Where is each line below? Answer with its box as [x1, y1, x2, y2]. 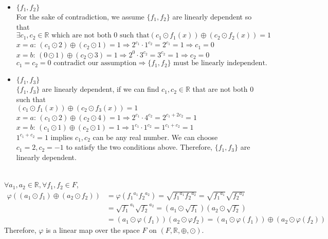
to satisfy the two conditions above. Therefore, [66, 142, 212, 152]
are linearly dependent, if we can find [42, 84, 159, 94]
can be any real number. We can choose [93, 131, 218, 142]
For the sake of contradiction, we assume [16, 11, 144, 22]
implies [50, 131, 73, 142]
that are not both [192, 84, 248, 94]
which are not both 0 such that [51, 32, 150, 39]
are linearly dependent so [172, 11, 252, 22]
